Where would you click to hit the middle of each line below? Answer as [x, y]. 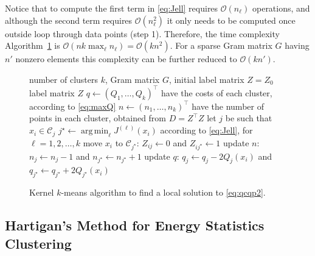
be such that [249, 118]
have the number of [228, 106]
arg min [95, 131]
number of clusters [64, 79]
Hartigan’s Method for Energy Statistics [135, 225]
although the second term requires [69, 20]
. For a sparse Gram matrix [221, 45]
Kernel [42, 192]
